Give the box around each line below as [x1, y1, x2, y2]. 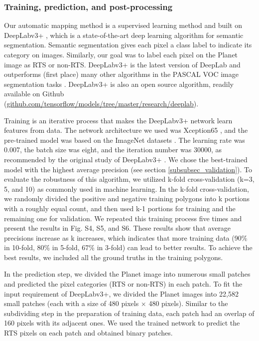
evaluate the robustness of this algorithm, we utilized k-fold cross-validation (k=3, [4, 174, 255, 184]
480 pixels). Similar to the [148, 298, 228, 309]
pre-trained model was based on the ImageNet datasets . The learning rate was [4, 134, 245, 145]
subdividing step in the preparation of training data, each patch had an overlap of [4, 308, 255, 318]
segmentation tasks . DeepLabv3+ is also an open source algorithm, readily [4, 78, 234, 89]
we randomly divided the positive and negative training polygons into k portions [4, 193, 250, 204]
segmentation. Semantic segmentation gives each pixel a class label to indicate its [4, 39, 252, 50]
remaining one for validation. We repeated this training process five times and [4, 213, 242, 223]
